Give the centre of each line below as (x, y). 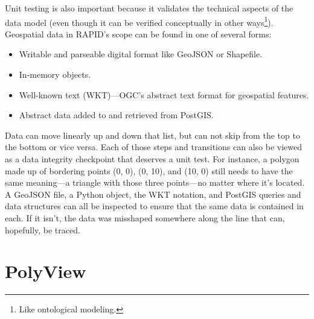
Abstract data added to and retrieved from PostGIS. (116, 115)
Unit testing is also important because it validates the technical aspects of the (149, 8)
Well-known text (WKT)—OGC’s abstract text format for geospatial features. (164, 94)
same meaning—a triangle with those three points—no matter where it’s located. (155, 182)
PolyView (46, 271)
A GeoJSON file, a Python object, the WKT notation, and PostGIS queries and (153, 194)
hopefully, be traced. (43, 229)
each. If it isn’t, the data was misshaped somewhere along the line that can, (145, 217)
